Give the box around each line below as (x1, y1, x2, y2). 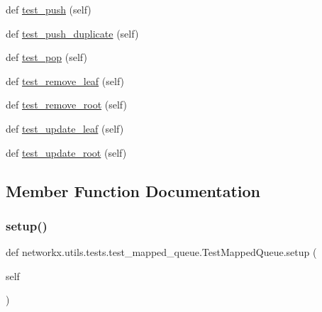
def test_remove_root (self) (6, 97, 127, 112)
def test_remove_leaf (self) (6, 73, 125, 88)
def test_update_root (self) (6, 145, 127, 160)
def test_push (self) (6, 2, 91, 16)
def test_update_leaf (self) (6, 121, 124, 135)
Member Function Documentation (6, 179, 261, 201)
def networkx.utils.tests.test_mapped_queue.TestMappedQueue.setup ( (6, 245, 317, 260)
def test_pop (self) (6, 50, 87, 65)
